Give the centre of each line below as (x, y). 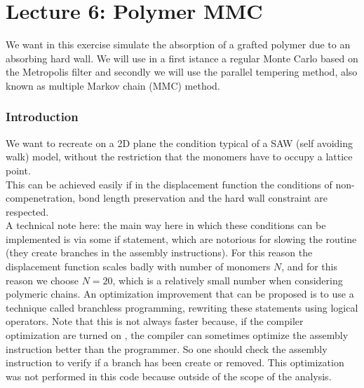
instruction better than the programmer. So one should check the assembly (167, 348)
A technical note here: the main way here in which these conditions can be (166, 225)
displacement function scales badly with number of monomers (138, 266)
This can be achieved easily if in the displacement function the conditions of (169, 184)
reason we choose (42, 280)
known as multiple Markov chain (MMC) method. (113, 85)
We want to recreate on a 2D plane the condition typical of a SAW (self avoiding (180, 143)
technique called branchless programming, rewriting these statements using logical (182, 307)
